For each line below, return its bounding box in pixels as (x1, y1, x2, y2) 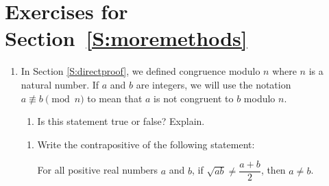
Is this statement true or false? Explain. (37, 114, 205, 128)
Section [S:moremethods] (5, 24, 247, 52)
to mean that (87, 91, 143, 105)
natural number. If (21, 77, 99, 91)
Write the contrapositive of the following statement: (37, 137, 255, 151)
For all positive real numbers (37, 163, 158, 177)
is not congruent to (154, 91, 234, 105)
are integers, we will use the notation (136, 77, 291, 91)
